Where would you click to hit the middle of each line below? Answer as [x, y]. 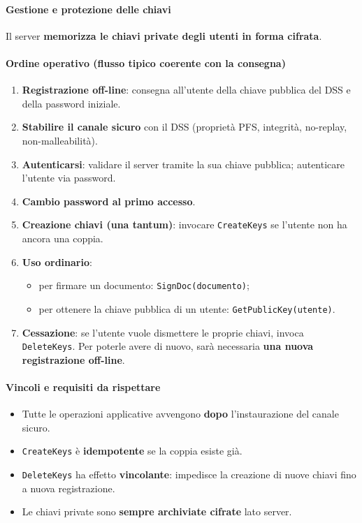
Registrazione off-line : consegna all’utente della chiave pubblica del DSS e [186, 90]
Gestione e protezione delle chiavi [88, 9]
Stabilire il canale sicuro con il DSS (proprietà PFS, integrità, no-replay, [184, 127]
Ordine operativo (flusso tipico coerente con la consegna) [146, 62]
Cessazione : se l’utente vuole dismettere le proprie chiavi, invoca [163, 332]
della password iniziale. [71, 103]
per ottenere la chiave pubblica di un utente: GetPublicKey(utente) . [187, 308]
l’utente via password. [69, 178]
